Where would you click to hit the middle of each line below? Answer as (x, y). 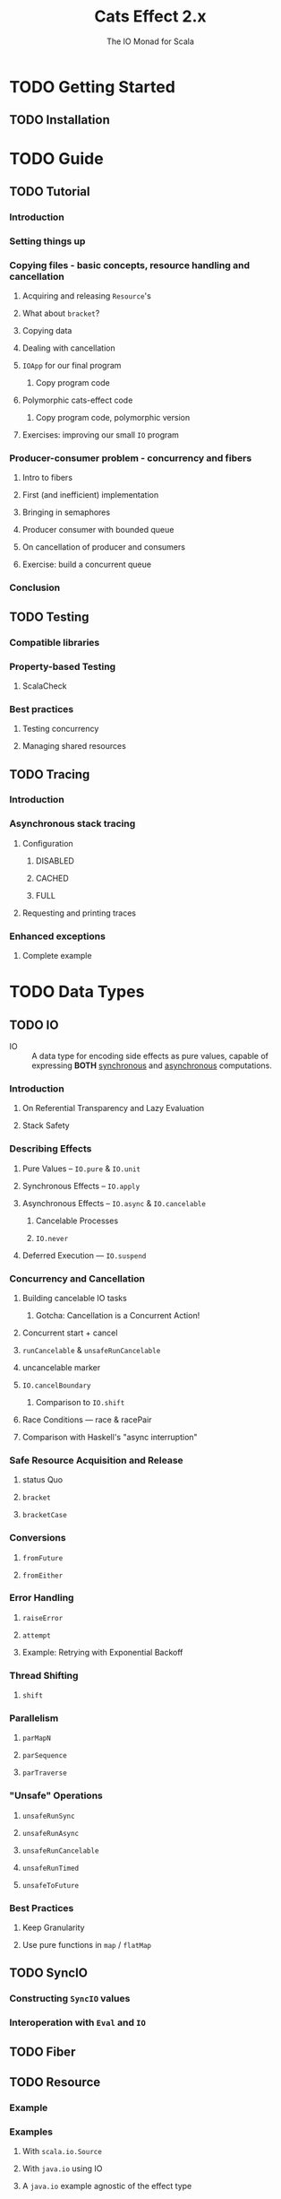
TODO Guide (57, 158)
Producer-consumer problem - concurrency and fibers (131, 457)
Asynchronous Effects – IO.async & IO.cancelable (114, 1203)
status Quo (43, 1480)
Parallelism (34, 1718)
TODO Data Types (77, 992)
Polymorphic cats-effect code (77, 400)
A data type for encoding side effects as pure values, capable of (150, 1056)
